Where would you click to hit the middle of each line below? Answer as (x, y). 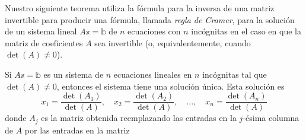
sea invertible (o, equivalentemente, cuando (173, 42)
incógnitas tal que (235, 74)
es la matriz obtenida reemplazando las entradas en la (139, 118)
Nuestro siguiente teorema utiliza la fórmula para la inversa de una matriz (140, 8)
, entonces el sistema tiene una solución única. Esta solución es (170, 86)
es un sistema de (74, 74)
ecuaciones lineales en (153, 74)
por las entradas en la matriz (77, 130)
